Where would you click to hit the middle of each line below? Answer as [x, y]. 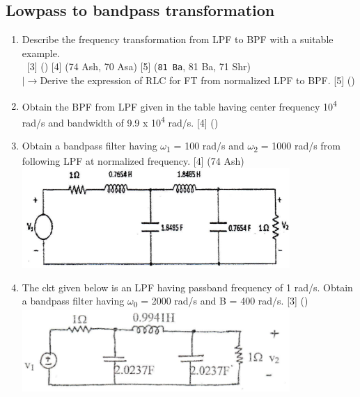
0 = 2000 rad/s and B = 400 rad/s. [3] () [221, 302]
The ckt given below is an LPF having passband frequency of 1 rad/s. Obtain [187, 287]
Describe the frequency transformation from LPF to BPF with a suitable [178, 39]
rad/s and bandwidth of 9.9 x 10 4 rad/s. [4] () [120, 121]
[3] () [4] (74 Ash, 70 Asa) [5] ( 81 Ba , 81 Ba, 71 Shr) [139, 66]
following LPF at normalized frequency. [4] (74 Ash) [133, 161]
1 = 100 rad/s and [205, 146]
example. [41, 52]
